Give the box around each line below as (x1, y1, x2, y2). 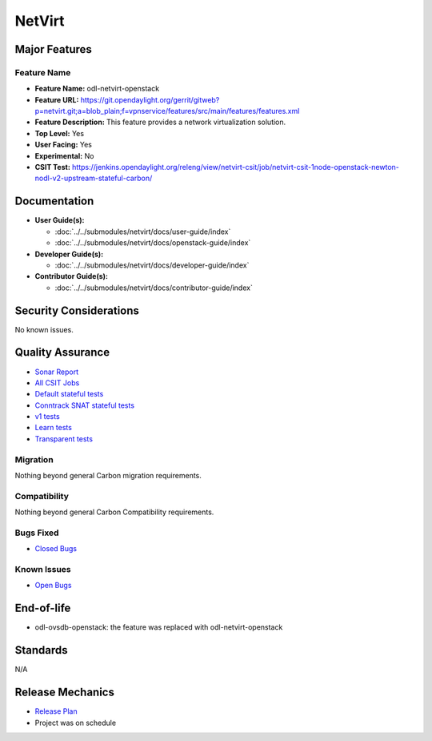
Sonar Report (34, 367, 79, 377)
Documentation (14, 195, 94, 208)
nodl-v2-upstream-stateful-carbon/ (34, 173, 153, 183)
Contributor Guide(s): (34, 272, 108, 281)
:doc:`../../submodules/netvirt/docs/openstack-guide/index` (54, 238, 251, 248)
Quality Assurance (14, 345, 110, 360)
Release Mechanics (14, 686, 115, 699)
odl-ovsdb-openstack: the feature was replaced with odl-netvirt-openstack (34, 622, 283, 632)
